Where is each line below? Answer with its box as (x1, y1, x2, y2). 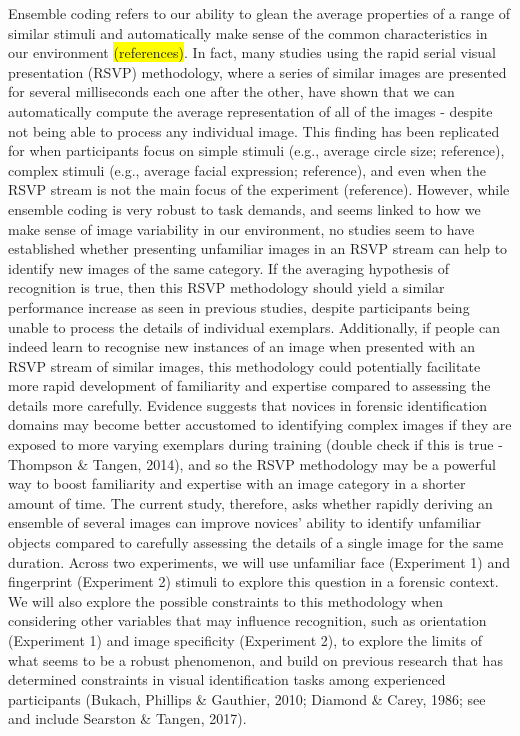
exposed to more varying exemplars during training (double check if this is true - (8, 434, 503, 455)
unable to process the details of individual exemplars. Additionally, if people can (8, 316, 500, 337)
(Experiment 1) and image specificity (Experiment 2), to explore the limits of (8, 630, 482, 650)
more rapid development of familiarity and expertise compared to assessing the (8, 375, 491, 396)
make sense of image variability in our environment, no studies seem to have (8, 218, 475, 239)
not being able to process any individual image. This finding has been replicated (8, 120, 500, 141)
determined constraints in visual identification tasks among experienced (8, 669, 446, 690)
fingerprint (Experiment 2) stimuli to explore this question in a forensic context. (8, 571, 499, 592)
